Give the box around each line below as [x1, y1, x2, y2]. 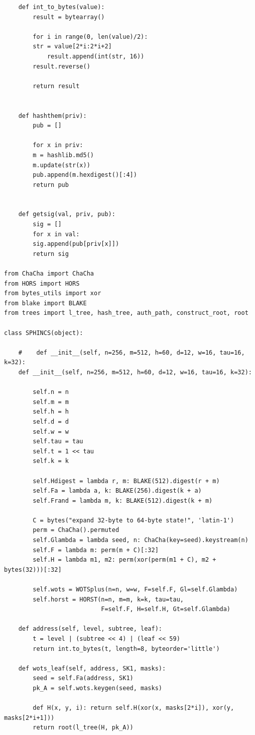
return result [33, 82, 80, 90]
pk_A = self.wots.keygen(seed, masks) [33, 684, 162, 692]
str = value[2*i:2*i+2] [33, 43, 112, 50]
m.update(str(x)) [33, 161, 90, 169]
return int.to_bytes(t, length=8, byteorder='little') [33, 645, 220, 652]
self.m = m [33, 398, 69, 406]
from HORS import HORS [4, 280, 80, 287]
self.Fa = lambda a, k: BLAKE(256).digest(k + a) [33, 487, 202, 495]
